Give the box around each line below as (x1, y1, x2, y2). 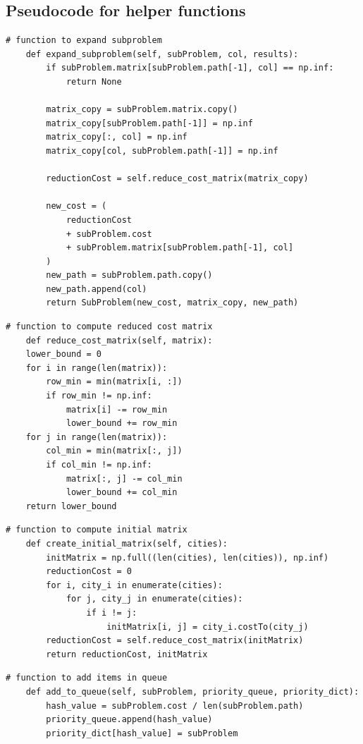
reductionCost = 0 (46, 566, 132, 577)
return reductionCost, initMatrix (46, 649, 208, 659)
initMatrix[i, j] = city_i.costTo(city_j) (106, 621, 309, 632)
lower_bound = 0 (25, 349, 102, 360)
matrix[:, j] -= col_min (66, 473, 183, 484)
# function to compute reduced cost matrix (6, 322, 213, 332)
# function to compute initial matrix (6, 525, 187, 535)
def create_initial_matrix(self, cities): (25, 538, 228, 549)
